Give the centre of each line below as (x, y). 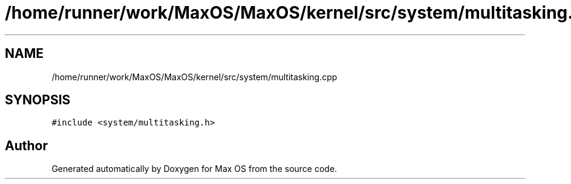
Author (26, 145)
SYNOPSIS (38, 100)
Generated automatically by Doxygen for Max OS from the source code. (194, 169)
